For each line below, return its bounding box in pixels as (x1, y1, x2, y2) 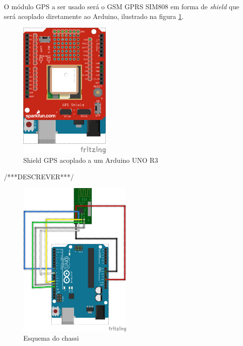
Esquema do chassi (23, 333, 79, 343)
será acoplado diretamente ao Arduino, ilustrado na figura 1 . (4, 11, 184, 21)
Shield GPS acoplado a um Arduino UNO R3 (23, 155, 158, 165)
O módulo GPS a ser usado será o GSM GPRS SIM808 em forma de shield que (4, 1, 240, 11)
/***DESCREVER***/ (4, 171, 74, 181)
